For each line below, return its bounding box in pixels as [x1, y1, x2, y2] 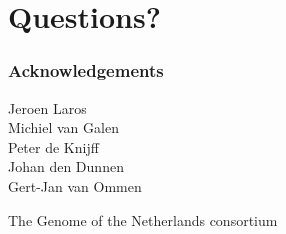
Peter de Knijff [8, 136, 99, 157]
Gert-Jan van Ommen [8, 175, 142, 196]
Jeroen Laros [8, 97, 87, 118]
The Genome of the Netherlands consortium [8, 209, 278, 230]
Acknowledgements [8, 58, 164, 83]
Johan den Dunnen [8, 156, 124, 177]
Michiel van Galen [8, 117, 119, 138]
